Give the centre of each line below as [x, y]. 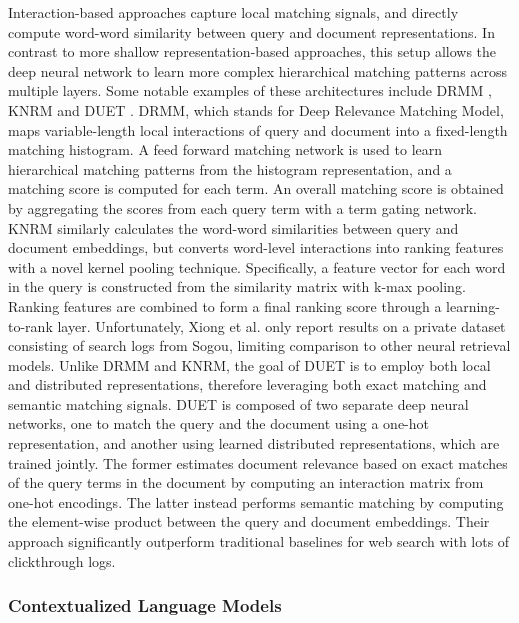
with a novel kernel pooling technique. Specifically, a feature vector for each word [257, 266]
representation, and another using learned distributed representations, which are [254, 443]
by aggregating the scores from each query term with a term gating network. [242, 207]
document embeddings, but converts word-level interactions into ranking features [256, 247]
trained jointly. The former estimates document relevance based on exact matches [258, 462]
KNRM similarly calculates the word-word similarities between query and [233, 227]
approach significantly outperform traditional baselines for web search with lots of [259, 541]
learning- [473, 305]
